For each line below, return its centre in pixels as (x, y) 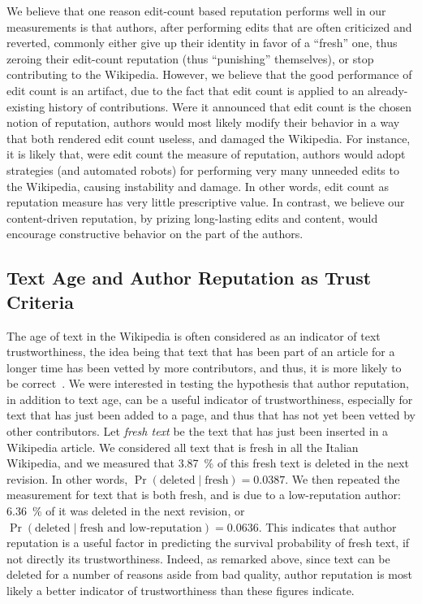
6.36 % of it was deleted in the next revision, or (126, 511)
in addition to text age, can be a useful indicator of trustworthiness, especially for (210, 399)
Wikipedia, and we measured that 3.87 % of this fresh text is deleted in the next (208, 463)
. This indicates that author (327, 526)
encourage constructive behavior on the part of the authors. (155, 234)
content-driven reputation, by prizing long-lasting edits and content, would (192, 217)
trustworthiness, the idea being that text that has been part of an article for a (201, 352)
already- (388, 90)
